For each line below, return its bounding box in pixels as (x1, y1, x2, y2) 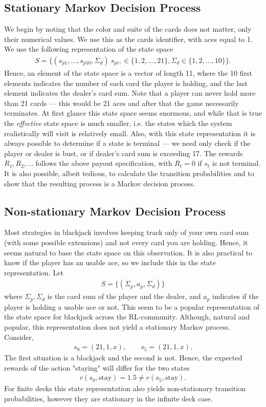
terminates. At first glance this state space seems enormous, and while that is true (4, 108, 262, 118)
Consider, (4, 331, 34, 342)
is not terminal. (212, 158, 261, 168)
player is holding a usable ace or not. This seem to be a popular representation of (4, 301, 259, 312)
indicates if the (212, 291, 259, 302)
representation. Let (4, 267, 63, 277)
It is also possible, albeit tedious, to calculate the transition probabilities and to (4, 167, 254, 178)
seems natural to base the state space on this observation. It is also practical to (4, 247, 253, 258)
